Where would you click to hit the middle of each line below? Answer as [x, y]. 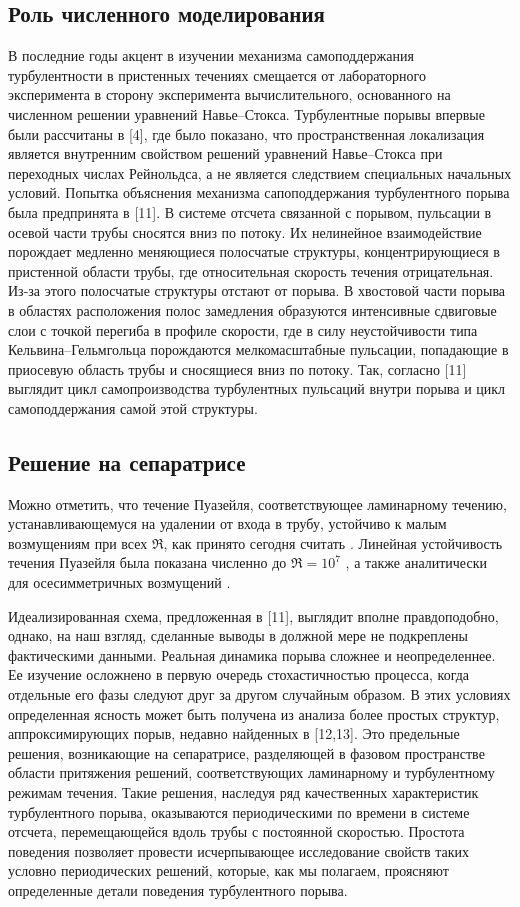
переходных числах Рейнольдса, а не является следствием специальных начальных [260, 172]
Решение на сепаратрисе [127, 461]
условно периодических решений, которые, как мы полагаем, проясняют [228, 870]
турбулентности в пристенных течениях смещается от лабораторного [217, 74]
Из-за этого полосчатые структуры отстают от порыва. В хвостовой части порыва [257, 290]
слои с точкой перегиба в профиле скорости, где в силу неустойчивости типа [243, 329]
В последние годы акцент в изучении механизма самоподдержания [211, 55]
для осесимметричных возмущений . [119, 582]
